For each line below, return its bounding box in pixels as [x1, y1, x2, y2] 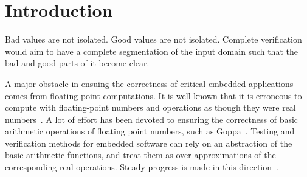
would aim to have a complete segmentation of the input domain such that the [5, 44, 298, 57]
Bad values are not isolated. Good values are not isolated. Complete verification [5, 33, 302, 46]
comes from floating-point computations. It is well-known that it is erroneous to [5, 89, 302, 102]
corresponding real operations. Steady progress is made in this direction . [5, 161, 278, 173]
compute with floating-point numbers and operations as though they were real [5, 101, 296, 114]
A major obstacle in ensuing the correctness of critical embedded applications [5, 77, 294, 89]
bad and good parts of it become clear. [5, 57, 150, 69]
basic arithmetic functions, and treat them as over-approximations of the [5, 148, 276, 161]
